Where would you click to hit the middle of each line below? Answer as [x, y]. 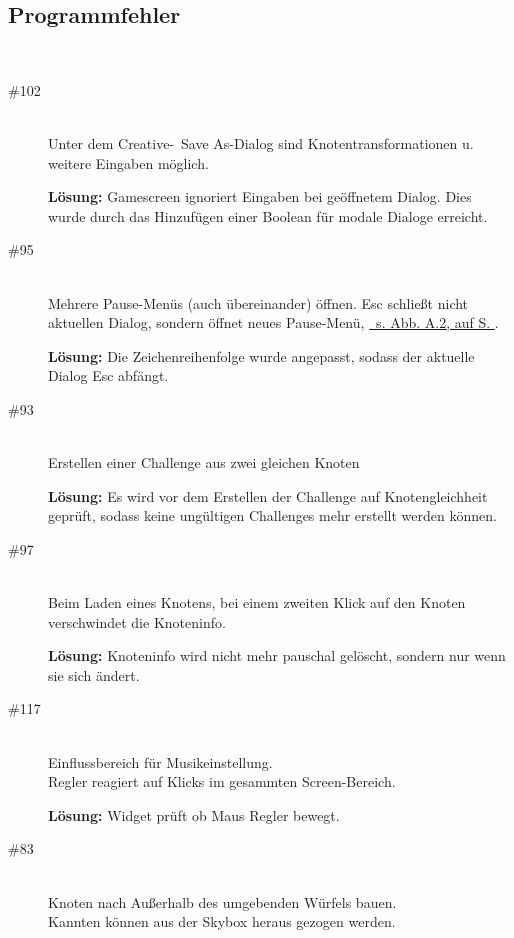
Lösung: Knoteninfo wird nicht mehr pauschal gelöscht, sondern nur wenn [277, 655]
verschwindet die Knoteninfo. [137, 621]
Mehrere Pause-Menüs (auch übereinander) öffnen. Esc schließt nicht [258, 302]
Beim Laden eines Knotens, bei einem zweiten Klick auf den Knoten [257, 602]
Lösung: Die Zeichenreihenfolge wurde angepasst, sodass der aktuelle [261, 355]
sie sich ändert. [94, 674]
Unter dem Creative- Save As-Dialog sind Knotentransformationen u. [261, 142]
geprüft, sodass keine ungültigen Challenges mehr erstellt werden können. [272, 515]
